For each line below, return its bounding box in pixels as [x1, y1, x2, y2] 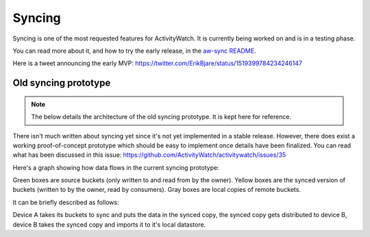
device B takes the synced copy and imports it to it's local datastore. [12, 220, 206, 229]
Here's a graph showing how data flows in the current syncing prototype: [12, 163, 219, 171]
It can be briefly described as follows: [12, 198, 119, 206]
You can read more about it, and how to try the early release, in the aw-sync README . [12, 47, 256, 55]
